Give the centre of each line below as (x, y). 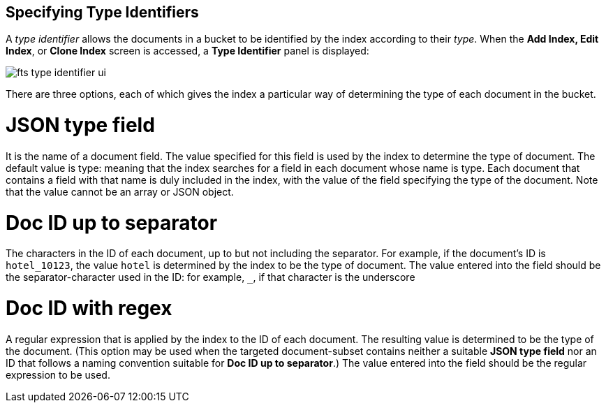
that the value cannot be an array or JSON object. (120, 191)
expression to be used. (58, 374)
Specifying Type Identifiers (102, 12)
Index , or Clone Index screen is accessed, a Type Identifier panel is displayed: (187, 51)
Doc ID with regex (89, 308)
